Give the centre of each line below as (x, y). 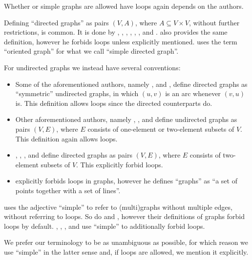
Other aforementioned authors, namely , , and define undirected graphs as (126, 119)
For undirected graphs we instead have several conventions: (92, 67)
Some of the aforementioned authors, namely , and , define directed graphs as (131, 84)
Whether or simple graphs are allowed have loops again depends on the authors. (124, 6)
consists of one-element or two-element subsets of (161, 129)
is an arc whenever (193, 93)
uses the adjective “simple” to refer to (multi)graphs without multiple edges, (118, 207)
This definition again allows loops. (66, 138)
